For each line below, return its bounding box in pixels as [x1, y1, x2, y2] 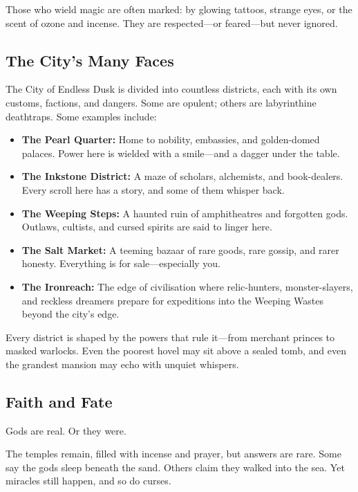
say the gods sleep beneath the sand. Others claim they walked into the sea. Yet [6, 459, 345, 474]
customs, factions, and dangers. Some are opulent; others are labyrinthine [6, 95, 317, 109]
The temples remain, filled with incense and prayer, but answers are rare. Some [6, 446, 341, 461]
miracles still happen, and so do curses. [6, 473, 171, 488]
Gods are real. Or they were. [6, 423, 126, 437]
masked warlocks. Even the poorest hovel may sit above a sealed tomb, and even [6, 343, 346, 358]
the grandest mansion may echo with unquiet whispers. [6, 356, 239, 371]
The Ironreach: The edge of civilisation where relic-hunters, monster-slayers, [21, 279, 353, 293]
